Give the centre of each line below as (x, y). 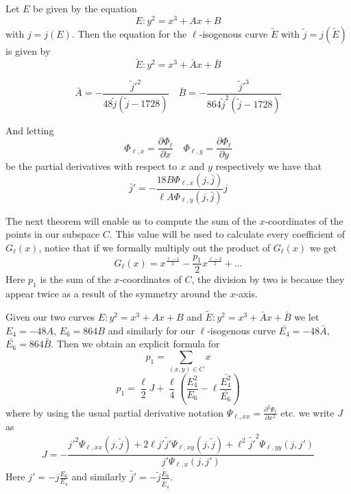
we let (307, 316)
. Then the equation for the (129, 33)
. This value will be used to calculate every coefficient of (227, 234)
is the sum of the (75, 279)
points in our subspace (53, 234)
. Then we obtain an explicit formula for (135, 344)
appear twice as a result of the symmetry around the (116, 294)
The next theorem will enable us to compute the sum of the (131, 220)
